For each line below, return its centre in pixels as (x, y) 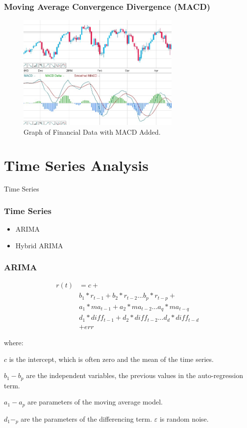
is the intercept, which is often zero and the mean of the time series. (111, 359)
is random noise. (184, 418)
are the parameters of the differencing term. (86, 418)
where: (14, 342)
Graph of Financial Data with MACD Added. (92, 131)
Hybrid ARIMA (39, 245)
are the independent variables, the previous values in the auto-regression (135, 375)
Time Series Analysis (76, 165)
